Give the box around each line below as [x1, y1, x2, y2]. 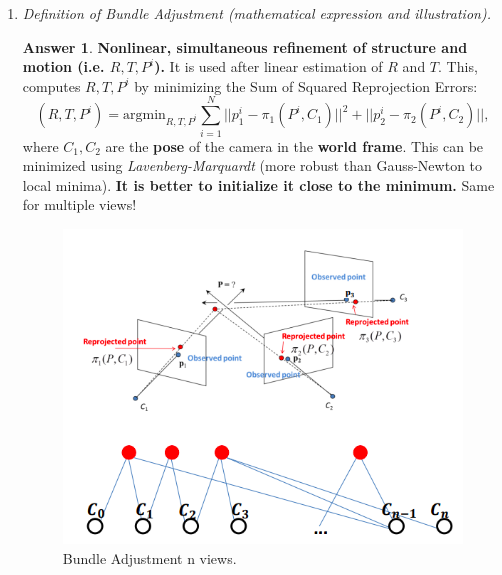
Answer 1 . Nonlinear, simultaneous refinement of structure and [22, 36, 468, 57]
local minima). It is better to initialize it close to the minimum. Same [22, 174, 495, 195]
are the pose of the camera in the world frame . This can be [105, 135, 484, 156]
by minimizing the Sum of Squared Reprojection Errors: [134, 75, 478, 96]
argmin [123, 108, 166, 123]
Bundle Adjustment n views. [62, 547, 237, 568]
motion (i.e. [22, 56, 105, 77]
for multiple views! [22, 194, 137, 215]
